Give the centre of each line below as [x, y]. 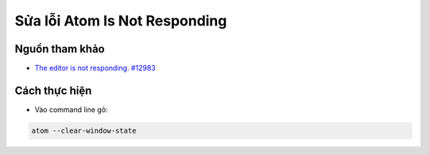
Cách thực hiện [53, 90]
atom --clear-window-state [84, 130]
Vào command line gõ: [71, 109]
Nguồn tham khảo [60, 49]
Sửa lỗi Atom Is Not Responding [121, 21]
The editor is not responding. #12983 [95, 68]
